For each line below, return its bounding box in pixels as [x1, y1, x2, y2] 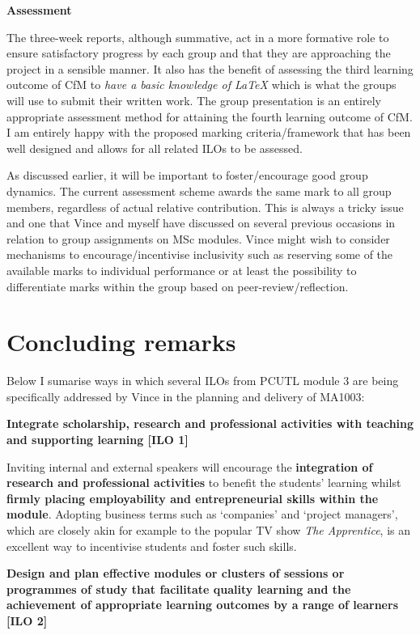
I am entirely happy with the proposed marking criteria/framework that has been [6, 124, 411, 141]
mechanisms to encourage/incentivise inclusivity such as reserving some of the [6, 246, 393, 263]
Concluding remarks [6, 325, 236, 358]
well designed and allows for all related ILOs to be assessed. [6, 139, 303, 156]
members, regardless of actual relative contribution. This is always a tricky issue [6, 198, 404, 215]
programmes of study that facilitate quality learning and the [6, 580, 351, 597]
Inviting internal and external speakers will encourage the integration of [6, 458, 373, 475]
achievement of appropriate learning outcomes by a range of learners [6, 596, 398, 613]
